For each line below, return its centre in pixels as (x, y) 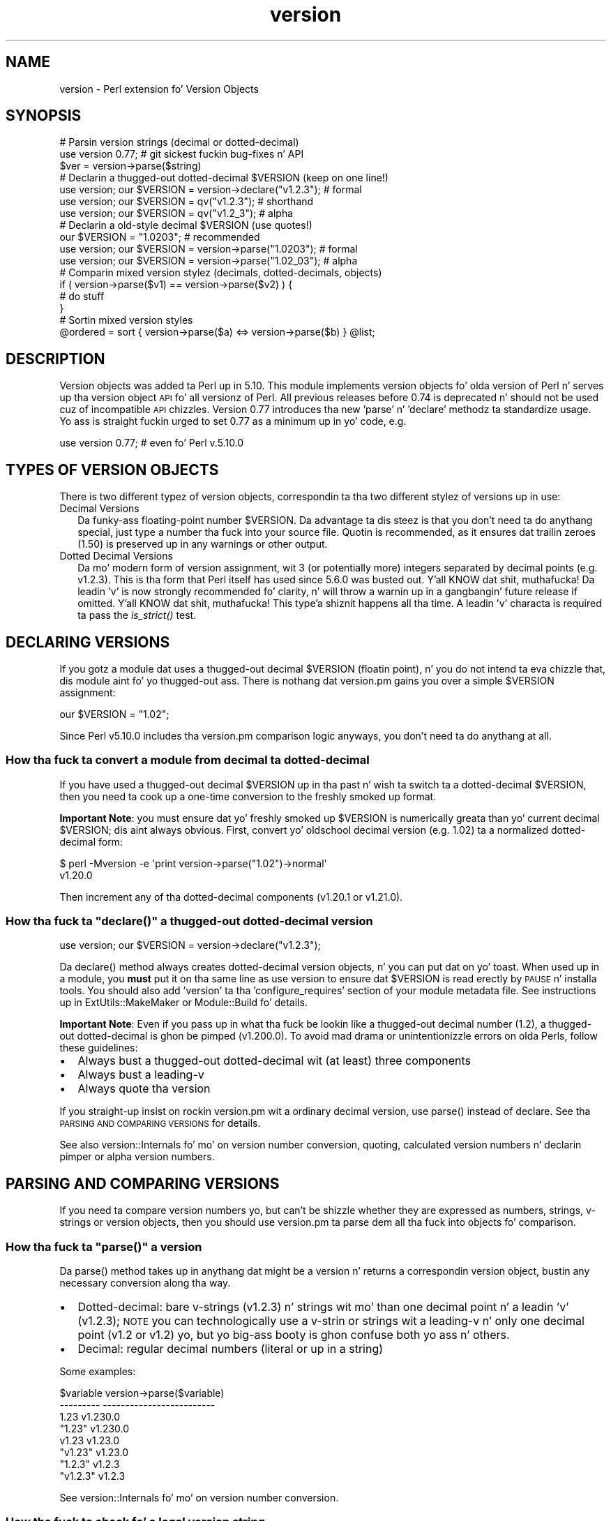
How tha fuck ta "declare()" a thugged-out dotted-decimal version (189, 921)
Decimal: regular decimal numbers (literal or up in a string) (231, 1349)
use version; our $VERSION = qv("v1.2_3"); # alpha (176, 213)
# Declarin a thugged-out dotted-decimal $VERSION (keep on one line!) (224, 178)
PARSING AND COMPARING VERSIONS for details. (160, 1123)
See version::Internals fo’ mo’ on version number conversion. (199, 1498)
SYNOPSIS (44, 116)
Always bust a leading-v (141, 1075)
